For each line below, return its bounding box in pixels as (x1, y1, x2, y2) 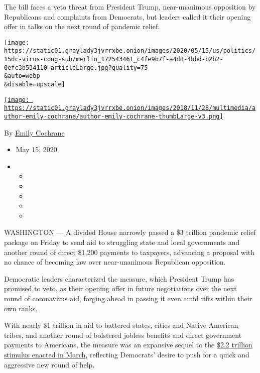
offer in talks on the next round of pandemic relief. (4, 21, 160, 32)
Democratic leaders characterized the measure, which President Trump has (4, 273, 234, 284)
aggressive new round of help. (4, 359, 95, 369)
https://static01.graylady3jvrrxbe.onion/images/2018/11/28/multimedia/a (4, 104, 256, 112)
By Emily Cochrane (4, 127, 65, 138)
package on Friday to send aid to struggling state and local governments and (4, 237, 240, 247)
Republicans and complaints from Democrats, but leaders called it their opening (4, 11, 251, 22)
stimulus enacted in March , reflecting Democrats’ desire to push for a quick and (4, 349, 249, 359)
